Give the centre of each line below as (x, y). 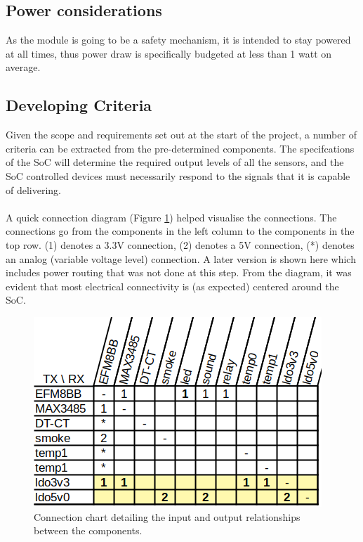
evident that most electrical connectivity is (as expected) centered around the (172, 286)
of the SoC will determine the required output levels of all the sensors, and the (175, 162)
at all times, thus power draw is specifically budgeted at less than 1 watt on (169, 53)
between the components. (88, 530)
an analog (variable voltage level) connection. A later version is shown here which (181, 258)
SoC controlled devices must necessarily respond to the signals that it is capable (178, 175)
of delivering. (34, 189)
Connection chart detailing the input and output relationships (167, 516)
